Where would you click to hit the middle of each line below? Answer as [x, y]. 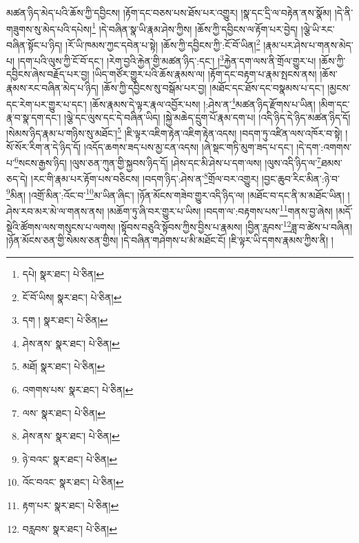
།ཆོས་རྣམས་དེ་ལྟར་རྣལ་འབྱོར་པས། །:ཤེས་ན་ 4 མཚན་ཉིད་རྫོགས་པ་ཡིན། [203, 103]
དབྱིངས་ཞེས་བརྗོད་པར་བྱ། [48, 74]
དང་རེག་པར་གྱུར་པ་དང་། [47, 104]
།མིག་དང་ [334, 104]
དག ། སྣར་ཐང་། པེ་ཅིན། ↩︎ [65, 320]
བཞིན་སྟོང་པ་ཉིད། [34, 44]
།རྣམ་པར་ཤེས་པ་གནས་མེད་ [308, 44]
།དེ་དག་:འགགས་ [324, 146]
